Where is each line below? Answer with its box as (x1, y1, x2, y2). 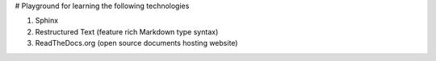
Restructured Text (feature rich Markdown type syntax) (35, 26, 219, 36)
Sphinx (35, 16, 59, 26)
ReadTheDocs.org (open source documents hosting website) (35, 39, 238, 48)
